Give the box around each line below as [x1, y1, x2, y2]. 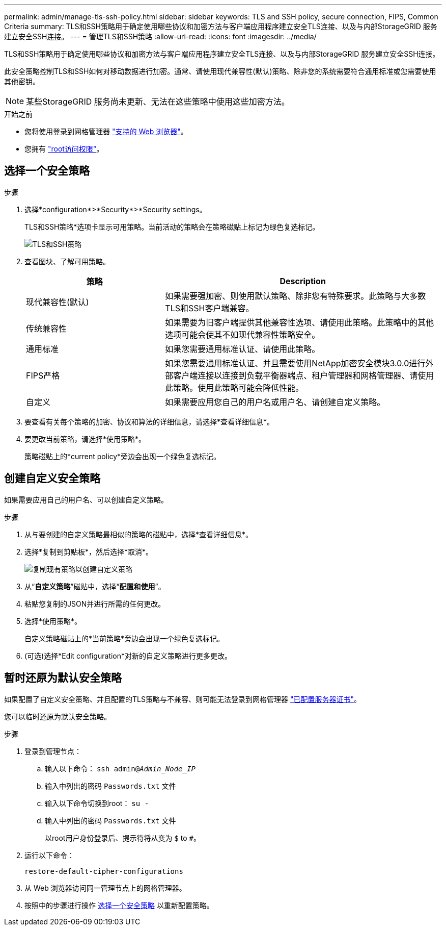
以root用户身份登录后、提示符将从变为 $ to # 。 [45, 833, 201, 842]
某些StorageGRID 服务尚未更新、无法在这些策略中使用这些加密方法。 [26, 96, 290, 107]
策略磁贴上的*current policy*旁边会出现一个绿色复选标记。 [24, 451, 221, 461]
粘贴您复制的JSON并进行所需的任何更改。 [24, 599, 165, 608]
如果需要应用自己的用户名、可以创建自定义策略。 [4, 495, 168, 504]
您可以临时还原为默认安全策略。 [4, 712, 111, 721]
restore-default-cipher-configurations [24, 867, 183, 875]
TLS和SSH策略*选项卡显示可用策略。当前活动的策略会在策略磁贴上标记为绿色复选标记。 [24, 222, 320, 231]
